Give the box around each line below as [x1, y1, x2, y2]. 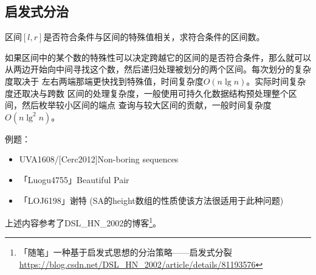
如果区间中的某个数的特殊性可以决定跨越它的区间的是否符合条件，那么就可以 [5, 50, 311, 63]
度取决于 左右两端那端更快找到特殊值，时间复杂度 [5, 74, 204, 87]
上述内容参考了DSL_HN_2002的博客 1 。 [5, 215, 162, 229]
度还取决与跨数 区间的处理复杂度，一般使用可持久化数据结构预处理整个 [5, 86, 289, 99]
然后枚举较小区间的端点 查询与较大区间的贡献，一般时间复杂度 [21, 99, 272, 111]
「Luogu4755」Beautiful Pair [19, 173, 129, 186]
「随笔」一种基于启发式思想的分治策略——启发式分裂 [19, 246, 232, 259]
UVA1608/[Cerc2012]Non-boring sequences [19, 153, 179, 165]
